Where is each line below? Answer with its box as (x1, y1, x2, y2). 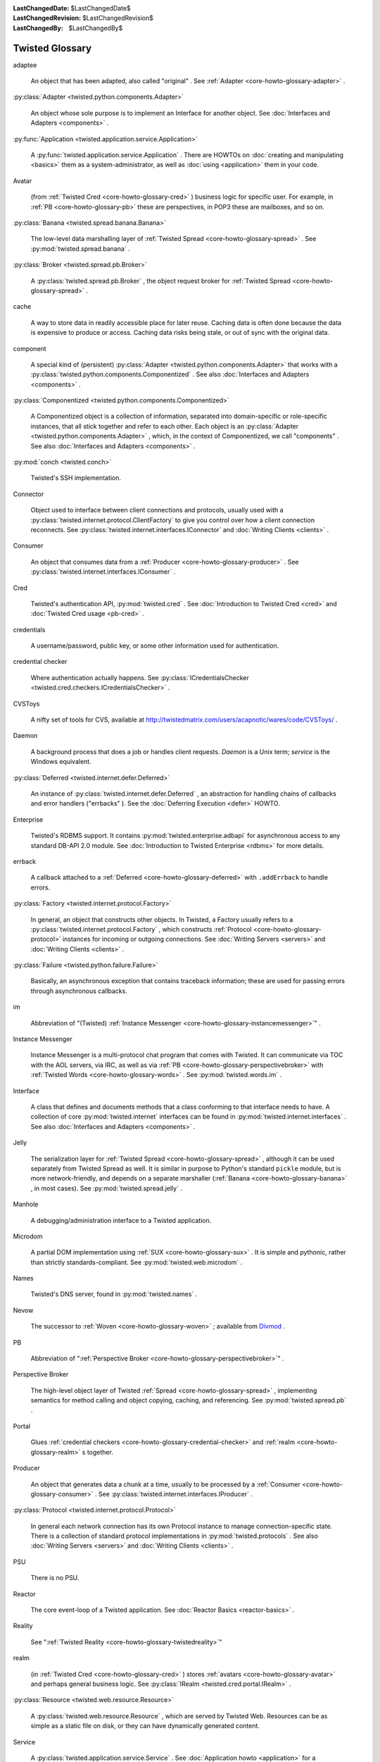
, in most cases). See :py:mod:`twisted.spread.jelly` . (30, 1184, 183, 1193)
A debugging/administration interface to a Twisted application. (30, 1216, 212, 1224)
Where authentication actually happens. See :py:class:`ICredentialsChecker (30, 673, 249, 682)
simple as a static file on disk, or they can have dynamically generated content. (30, 1722, 260, 1730)
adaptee (13, 61, 37, 69)
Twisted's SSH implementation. (30, 474, 122, 482)
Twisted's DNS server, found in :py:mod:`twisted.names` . (30, 1290, 198, 1298)
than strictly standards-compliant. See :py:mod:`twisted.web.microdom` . (30, 1258, 243, 1267)
